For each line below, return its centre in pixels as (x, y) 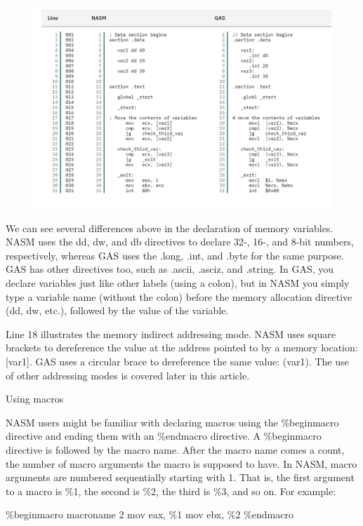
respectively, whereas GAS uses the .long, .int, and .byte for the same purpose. (175, 255)
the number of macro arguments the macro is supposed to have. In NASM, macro (181, 463)
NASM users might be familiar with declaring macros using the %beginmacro (172, 422)
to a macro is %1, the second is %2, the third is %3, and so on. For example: (171, 491)
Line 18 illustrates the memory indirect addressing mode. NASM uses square (171, 333)
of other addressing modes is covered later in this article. (128, 375)
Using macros (35, 399)
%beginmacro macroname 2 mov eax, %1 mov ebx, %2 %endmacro (150, 514)
